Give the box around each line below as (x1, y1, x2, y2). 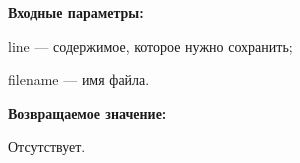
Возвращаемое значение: (8, 102, 167, 123)
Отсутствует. (8, 136, 86, 157)
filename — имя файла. (8, 69, 150, 90)
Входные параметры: (8, 2, 144, 22)
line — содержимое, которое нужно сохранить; (8, 35, 293, 56)
